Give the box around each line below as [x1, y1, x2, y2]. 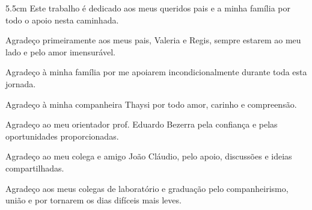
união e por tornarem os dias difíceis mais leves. [5, 194, 182, 206]
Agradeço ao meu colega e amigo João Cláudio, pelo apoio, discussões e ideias [5, 150, 292, 162]
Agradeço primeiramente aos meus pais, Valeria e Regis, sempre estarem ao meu [5, 34, 301, 46]
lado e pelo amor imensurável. [5, 45, 115, 58]
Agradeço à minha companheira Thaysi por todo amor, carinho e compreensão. [5, 97, 297, 110]
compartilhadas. [5, 161, 64, 174]
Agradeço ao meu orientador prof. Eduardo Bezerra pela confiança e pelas [5, 118, 278, 131]
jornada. [5, 77, 36, 90]
